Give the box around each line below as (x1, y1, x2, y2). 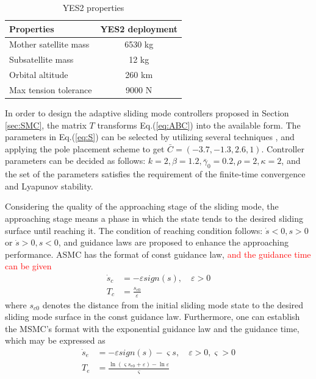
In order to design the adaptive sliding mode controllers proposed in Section (5, 107, 289, 119)
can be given (5, 260, 52, 272)
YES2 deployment (100, 22, 178, 35)
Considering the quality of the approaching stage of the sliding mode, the (5, 200, 279, 213)
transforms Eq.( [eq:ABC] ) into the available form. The (97, 118, 301, 131)
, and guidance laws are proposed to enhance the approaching (58, 236, 289, 249)
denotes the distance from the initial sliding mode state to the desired (42, 298, 304, 311)
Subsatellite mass (9, 53, 74, 66)
